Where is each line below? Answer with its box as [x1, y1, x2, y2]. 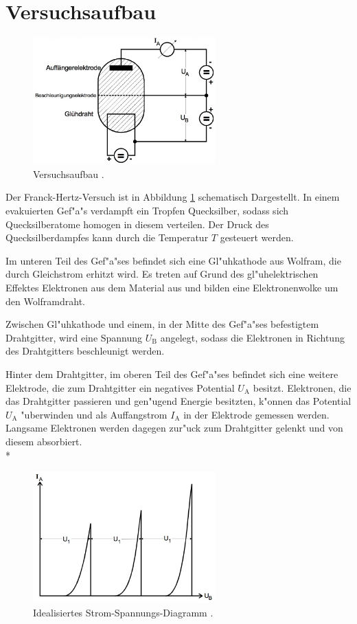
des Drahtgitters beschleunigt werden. [5, 344, 165, 358]
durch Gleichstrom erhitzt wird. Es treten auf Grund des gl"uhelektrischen [5, 267, 319, 281]
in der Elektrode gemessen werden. [183, 407, 330, 421]
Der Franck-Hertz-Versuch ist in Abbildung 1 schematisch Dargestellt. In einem [5, 190, 340, 204]
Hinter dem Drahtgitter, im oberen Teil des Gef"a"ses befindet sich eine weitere [5, 366, 338, 381]
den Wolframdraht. [5, 293, 86, 308]
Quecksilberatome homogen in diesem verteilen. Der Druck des [5, 216, 269, 231]
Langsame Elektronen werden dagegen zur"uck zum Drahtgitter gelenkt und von [5, 421, 343, 435]
